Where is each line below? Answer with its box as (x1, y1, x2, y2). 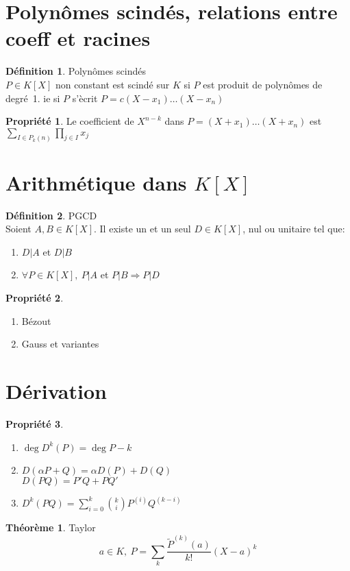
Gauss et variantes (21, 337, 99, 351)
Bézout (21, 313, 51, 328)
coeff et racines (5, 24, 151, 52)
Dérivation (5, 377, 107, 405)
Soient (5, 221, 32, 236)
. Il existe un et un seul (94, 221, 191, 236)
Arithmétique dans (5, 168, 187, 196)
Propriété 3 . (5, 416, 64, 430)
